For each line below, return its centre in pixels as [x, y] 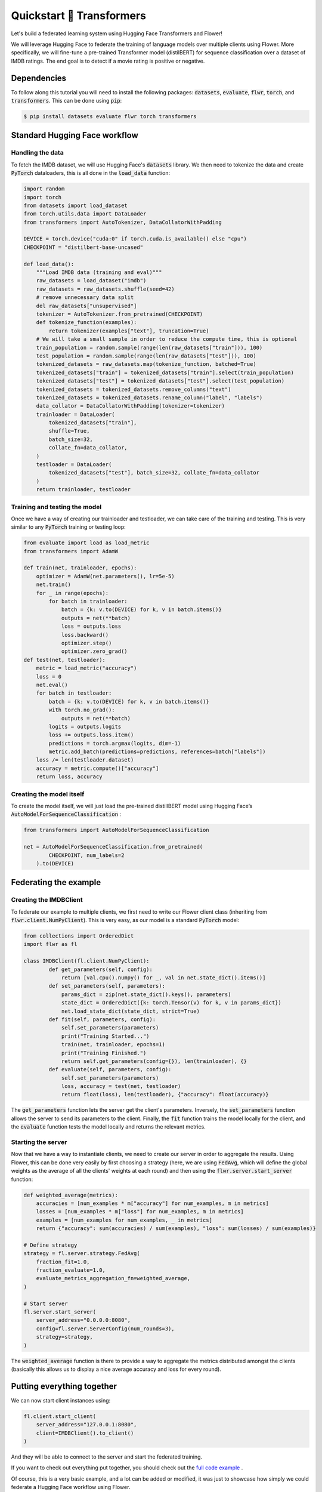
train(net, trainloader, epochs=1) [113, 1045]
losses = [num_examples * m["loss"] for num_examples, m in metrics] [140, 1212]
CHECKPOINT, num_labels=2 [86, 855]
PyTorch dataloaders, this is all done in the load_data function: [91, 173]
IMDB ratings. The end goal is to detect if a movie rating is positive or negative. [108, 61]
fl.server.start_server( [60, 1312]
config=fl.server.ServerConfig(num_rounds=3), [106, 1328]
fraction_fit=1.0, [63, 1262]
